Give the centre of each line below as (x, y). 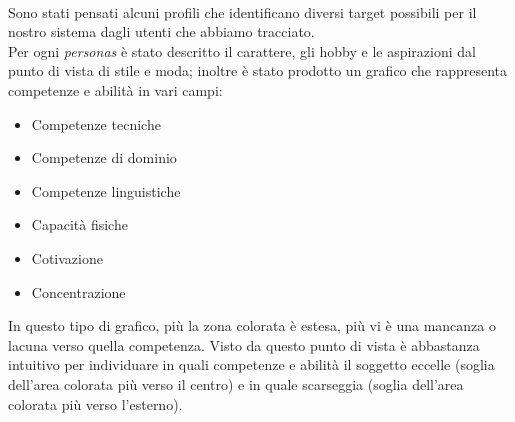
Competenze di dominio (104, 157)
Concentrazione (78, 291)
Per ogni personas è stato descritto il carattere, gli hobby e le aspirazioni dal (242, 50)
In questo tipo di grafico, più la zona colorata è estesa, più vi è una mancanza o (252, 325)
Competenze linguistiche (106, 190)
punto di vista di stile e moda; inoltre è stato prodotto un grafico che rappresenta (258, 70)
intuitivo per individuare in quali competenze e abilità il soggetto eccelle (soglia (251, 364)
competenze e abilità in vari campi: (115, 89)
